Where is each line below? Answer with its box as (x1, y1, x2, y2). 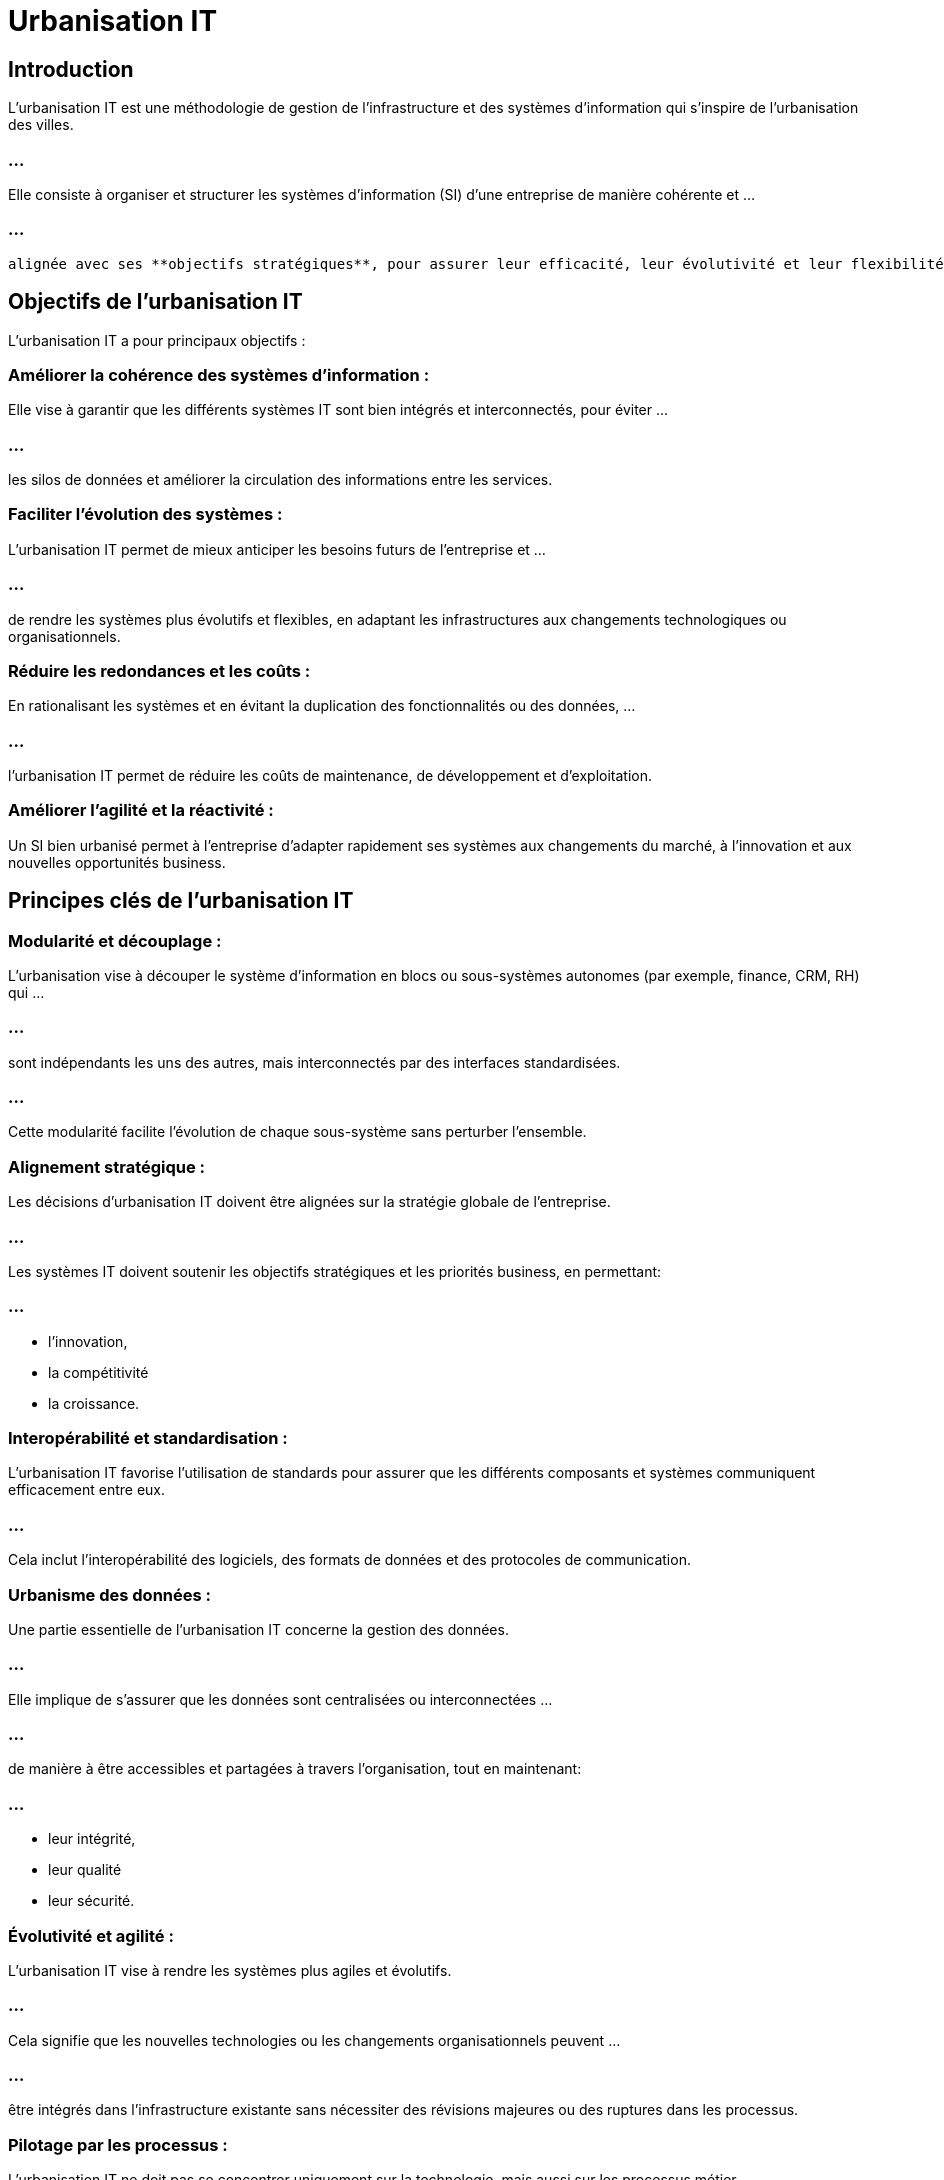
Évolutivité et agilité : (8, 1925, 174, 1946)
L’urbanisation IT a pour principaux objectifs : (8, 331, 306, 349)
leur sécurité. (48, 1892, 135, 1910)
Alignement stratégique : (8, 1156, 206, 1177)
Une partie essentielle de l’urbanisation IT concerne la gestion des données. (8, 1620, 509, 1638)
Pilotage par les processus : (8, 2134, 228, 2155)
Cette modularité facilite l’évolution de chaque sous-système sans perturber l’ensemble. (8, 1123, 587, 1141)
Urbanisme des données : (8, 1584, 211, 1605)
